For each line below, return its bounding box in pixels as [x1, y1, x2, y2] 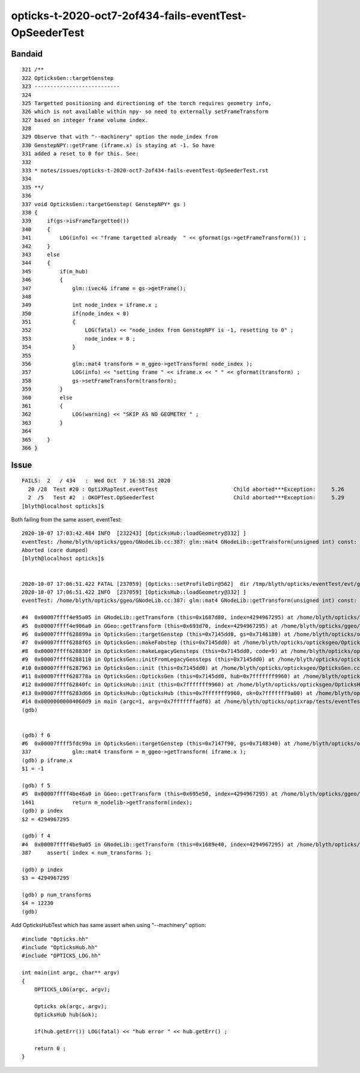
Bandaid [11, 49, 43, 59]
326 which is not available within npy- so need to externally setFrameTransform [22, 108, 269, 115]
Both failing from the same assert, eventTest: [11, 515, 122, 523]
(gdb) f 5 [22, 782, 50, 789]
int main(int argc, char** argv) [22, 969, 120, 976]
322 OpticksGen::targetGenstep [22, 74, 114, 81]
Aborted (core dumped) [22, 547, 89, 554]
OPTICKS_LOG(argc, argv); [34, 986, 111, 992]
